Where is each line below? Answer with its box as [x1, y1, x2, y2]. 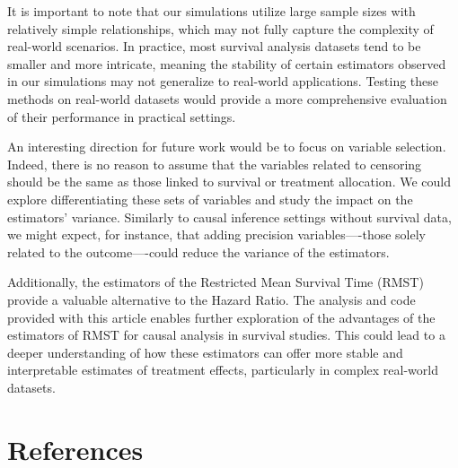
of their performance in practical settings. [7, 107, 236, 126]
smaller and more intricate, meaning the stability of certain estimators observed [7, 54, 446, 73]
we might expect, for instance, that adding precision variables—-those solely [7, 225, 426, 244]
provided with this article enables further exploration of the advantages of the [7, 308, 436, 326]
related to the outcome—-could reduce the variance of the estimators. [7, 242, 390, 261]
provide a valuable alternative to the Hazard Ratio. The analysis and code [7, 290, 416, 308]
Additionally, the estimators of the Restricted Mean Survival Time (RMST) [7, 273, 424, 291]
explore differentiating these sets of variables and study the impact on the [7, 189, 413, 208]
